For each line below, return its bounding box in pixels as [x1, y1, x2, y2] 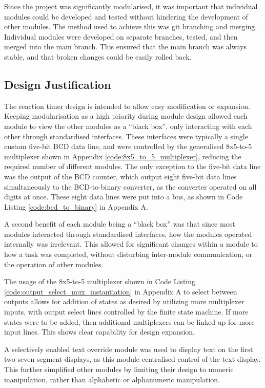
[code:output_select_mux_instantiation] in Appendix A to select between [4, 286, 237, 297]
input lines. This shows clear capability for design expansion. [4, 326, 195, 337]
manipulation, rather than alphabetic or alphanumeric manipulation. [4, 374, 220, 384]
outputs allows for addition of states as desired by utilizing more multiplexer [4, 296, 244, 307]
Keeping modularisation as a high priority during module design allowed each [4, 110, 248, 121]
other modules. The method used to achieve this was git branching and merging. [4, 21, 257, 32]
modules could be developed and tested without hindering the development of [4, 11, 248, 22]
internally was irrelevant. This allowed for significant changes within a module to [4, 238, 258, 249]
